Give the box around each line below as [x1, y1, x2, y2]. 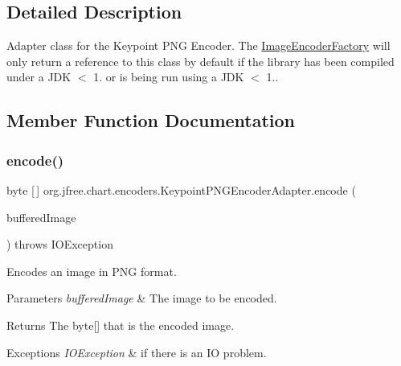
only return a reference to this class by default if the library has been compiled [6, 52, 395, 69]
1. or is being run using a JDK [93, 68, 244, 85]
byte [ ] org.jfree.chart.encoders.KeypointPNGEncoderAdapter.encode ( [6, 181, 356, 198]
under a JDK [6, 68, 72, 85]
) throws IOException [6, 236, 113, 253]
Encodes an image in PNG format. [6, 262, 177, 279]
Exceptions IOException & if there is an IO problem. [6, 343, 267, 360]
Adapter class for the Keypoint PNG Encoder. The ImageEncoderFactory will [6, 37, 391, 54]
